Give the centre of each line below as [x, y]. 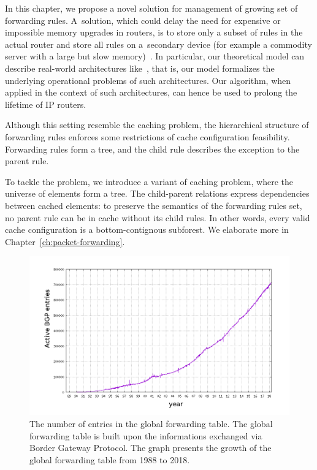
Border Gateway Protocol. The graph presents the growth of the [151, 448]
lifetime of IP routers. [46, 104]
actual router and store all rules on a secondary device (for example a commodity [158, 44]
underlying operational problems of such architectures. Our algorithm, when [148, 80]
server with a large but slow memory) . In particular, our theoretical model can [155, 56]
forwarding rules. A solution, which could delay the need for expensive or [143, 20]
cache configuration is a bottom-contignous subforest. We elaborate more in [147, 229]
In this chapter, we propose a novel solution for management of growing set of [151, 8]
